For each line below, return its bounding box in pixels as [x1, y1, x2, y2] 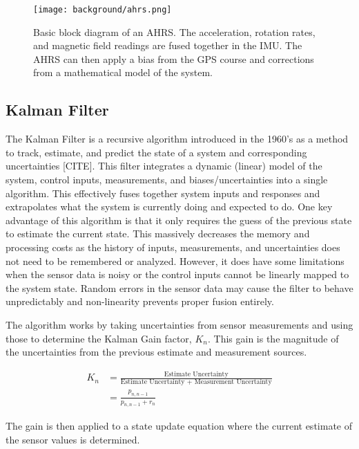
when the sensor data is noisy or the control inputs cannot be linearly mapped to [6, 267, 349, 282]
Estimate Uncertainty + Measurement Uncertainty [120, 378, 272, 386]
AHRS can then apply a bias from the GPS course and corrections [33, 51, 314, 66]
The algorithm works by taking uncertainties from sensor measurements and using [6, 317, 353, 331]
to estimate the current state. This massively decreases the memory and [6, 226, 310, 241]
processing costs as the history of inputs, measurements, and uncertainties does [6, 239, 340, 254]
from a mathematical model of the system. [33, 65, 213, 80]
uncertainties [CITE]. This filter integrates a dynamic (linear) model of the [6, 158, 322, 173]
